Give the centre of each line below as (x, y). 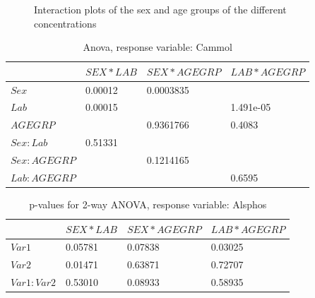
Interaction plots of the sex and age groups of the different (160, 9)
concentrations (65, 23)
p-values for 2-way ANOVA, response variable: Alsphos (148, 204)
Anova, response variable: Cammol (157, 47)
